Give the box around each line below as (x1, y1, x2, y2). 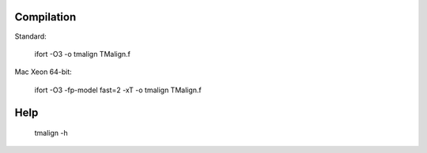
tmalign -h (34, 129, 68, 138)
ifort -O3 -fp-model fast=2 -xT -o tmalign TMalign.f (34, 85, 202, 95)
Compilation (14, 10, 77, 24)
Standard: (14, 32, 47, 41)
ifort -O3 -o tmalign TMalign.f (34, 49, 130, 58)
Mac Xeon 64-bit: (14, 67, 73, 76)
